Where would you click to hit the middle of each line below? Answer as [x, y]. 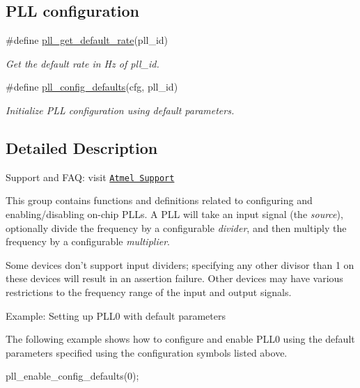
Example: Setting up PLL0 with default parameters [116, 315]
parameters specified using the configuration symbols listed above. [147, 352]
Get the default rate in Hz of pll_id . [83, 63]
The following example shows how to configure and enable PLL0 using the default [180, 339]
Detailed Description [82, 147]
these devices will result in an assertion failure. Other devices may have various [174, 278]
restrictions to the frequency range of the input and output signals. [149, 292]
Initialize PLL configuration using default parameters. [120, 110]
